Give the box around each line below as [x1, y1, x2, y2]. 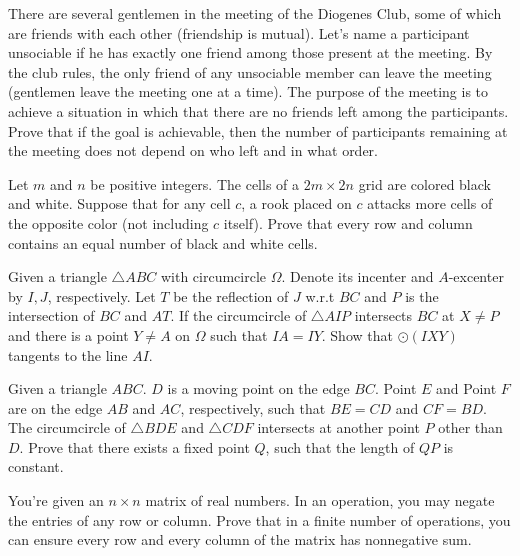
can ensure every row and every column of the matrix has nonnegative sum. [8, 529, 472, 550]
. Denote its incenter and [281, 266, 434, 287]
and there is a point [8, 324, 129, 345]
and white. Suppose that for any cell [8, 193, 231, 214]
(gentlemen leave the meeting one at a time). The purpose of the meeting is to [8, 81, 489, 102]
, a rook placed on [241, 193, 352, 214]
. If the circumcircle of [170, 305, 307, 326]
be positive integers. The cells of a [90, 173, 300, 194]
